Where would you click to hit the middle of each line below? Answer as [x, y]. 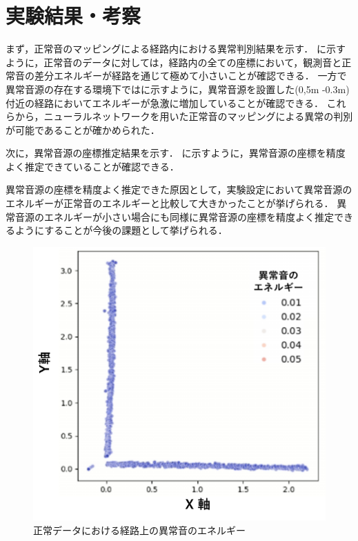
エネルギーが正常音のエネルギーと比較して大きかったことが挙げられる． [170, 203]
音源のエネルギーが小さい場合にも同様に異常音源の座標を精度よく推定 [174, 216]
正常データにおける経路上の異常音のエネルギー [139, 530]
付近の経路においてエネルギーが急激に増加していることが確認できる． [165, 102]
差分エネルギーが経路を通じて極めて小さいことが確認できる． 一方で [190, 76]
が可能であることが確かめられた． [83, 129]
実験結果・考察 [73, 16]
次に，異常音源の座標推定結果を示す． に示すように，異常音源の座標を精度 [176, 153]
